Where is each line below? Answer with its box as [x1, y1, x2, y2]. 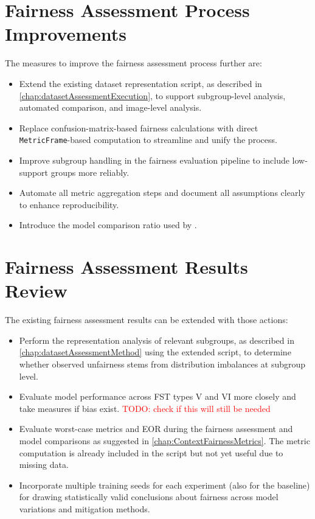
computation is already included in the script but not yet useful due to [19, 446, 283, 459]
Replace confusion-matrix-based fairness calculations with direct [19, 121, 258, 134]
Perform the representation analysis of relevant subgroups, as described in [19, 333, 294, 346]
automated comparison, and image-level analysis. [19, 101, 202, 114]
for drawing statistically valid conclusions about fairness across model [19, 490, 279, 503]
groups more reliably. [50, 165, 130, 178]
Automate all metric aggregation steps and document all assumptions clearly [19, 186, 305, 199]
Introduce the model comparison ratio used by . [19, 218, 197, 231]
